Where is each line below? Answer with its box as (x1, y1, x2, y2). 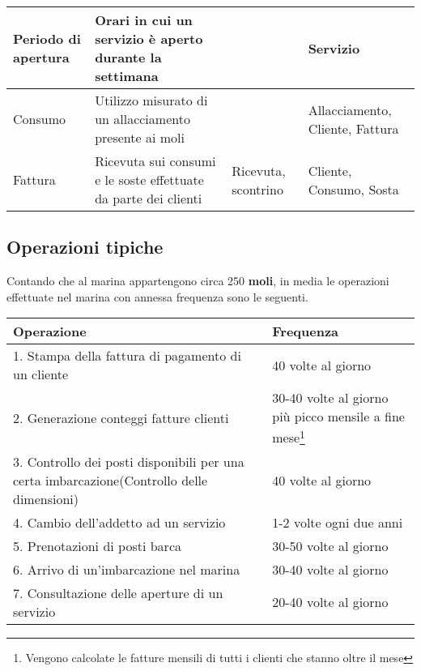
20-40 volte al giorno (272, 592, 389, 612)
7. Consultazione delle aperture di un (13, 583, 223, 602)
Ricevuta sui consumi (95, 152, 216, 170)
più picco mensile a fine (272, 407, 405, 426)
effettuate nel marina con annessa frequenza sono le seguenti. (6, 288, 308, 305)
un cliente (13, 365, 69, 384)
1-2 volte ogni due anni (272, 512, 403, 532)
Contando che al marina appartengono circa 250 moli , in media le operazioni (6, 272, 389, 289)
